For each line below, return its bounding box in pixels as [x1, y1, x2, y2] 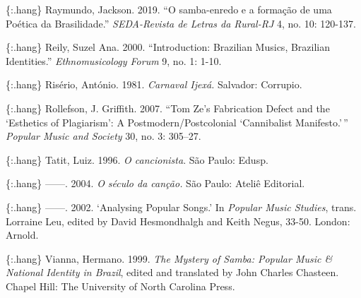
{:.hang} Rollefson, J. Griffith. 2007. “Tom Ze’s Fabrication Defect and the [6, 100, 330, 115]
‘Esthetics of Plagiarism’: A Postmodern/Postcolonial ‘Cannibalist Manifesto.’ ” [6, 114, 348, 129]
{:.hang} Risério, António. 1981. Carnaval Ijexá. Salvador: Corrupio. [6, 77, 302, 92]
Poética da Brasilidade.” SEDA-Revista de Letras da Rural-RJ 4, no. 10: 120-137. [6, 16, 356, 30]
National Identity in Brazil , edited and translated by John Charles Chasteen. [6, 265, 339, 280]
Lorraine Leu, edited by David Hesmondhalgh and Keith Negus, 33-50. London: [6, 213, 350, 228]
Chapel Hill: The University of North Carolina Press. [6, 278, 235, 293]
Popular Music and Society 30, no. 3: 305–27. [6, 129, 201, 143]
